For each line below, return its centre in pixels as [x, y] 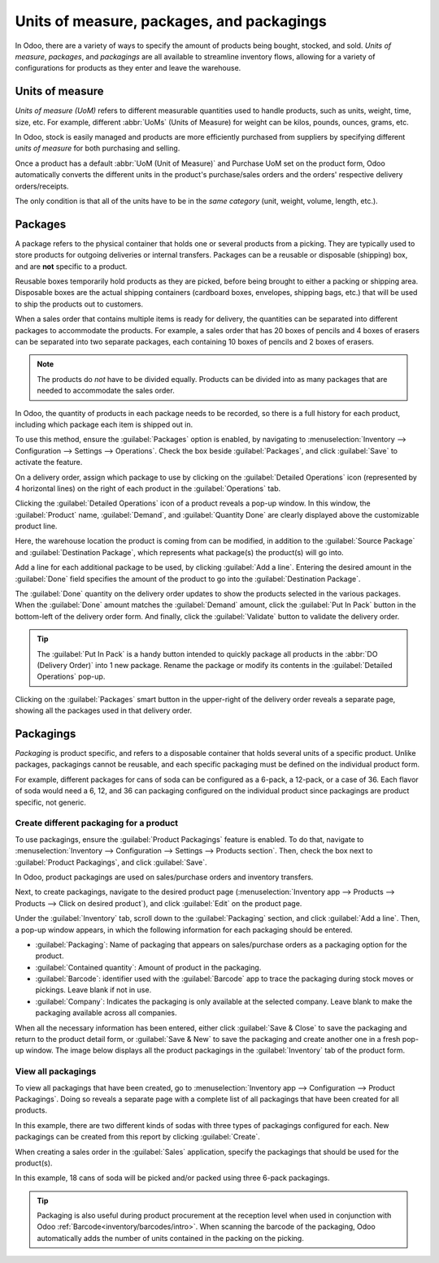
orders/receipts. [42, 186]
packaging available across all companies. [106, 1013]
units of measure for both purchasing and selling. [98, 148]
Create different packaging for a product [97, 823]
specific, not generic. [51, 802]
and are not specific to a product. [71, 266]
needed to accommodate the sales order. [106, 391]
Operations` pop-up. [71, 677]
